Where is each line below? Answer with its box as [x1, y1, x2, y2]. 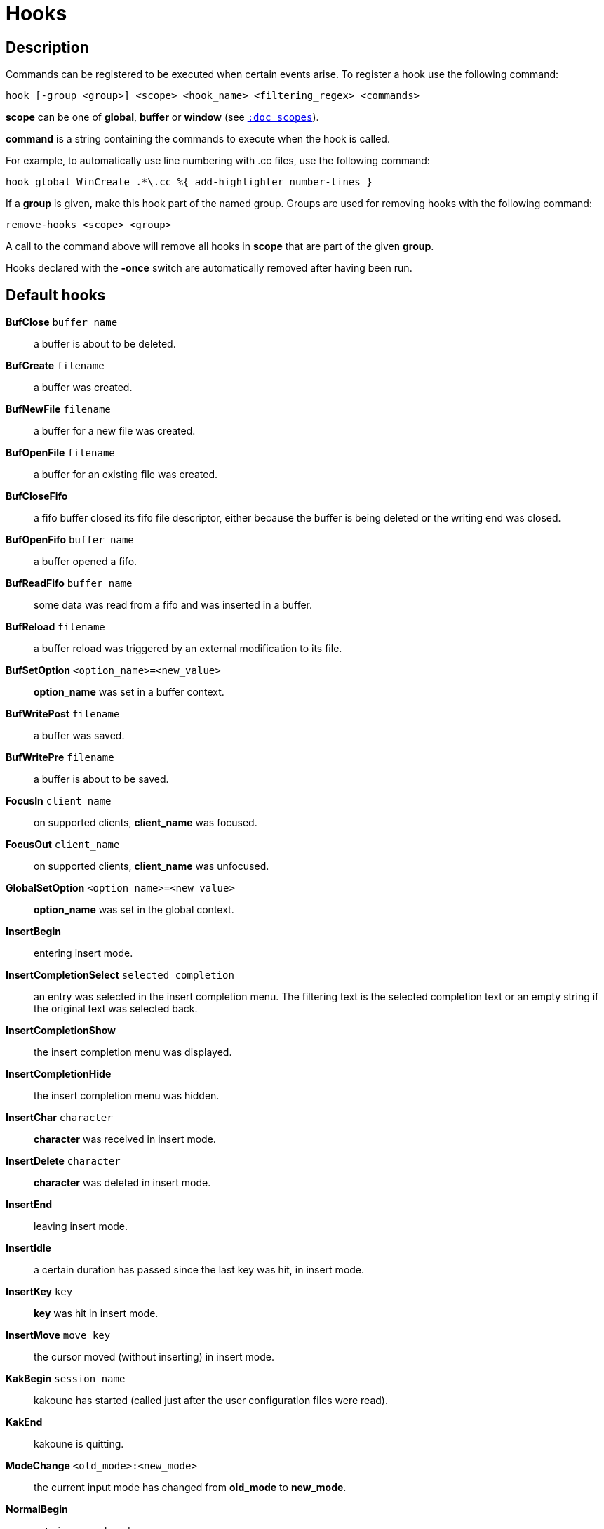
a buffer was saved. [34, 729, 125, 742]
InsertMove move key [6, 1329, 111, 1342]
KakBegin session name [6, 1372, 126, 1385]
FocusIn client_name [6, 795, 112, 807]
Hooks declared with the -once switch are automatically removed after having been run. [6, 262, 412, 274]
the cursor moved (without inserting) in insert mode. [34, 1351, 274, 1363]
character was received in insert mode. [34, 1133, 216, 1146]
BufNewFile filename [6, 403, 111, 416]
